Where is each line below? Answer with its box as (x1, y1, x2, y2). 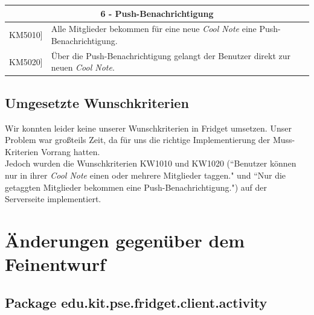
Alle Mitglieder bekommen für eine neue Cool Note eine (51, 22, 257, 35)
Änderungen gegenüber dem (5, 228, 245, 253)
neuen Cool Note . (51, 61, 115, 74)
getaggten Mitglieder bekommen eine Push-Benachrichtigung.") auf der (5, 180, 267, 193)
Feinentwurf (5, 252, 106, 276)
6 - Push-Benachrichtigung (100, 7, 214, 19)
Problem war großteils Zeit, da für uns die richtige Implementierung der (5, 133, 271, 146)
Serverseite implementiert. (5, 192, 101, 205)
